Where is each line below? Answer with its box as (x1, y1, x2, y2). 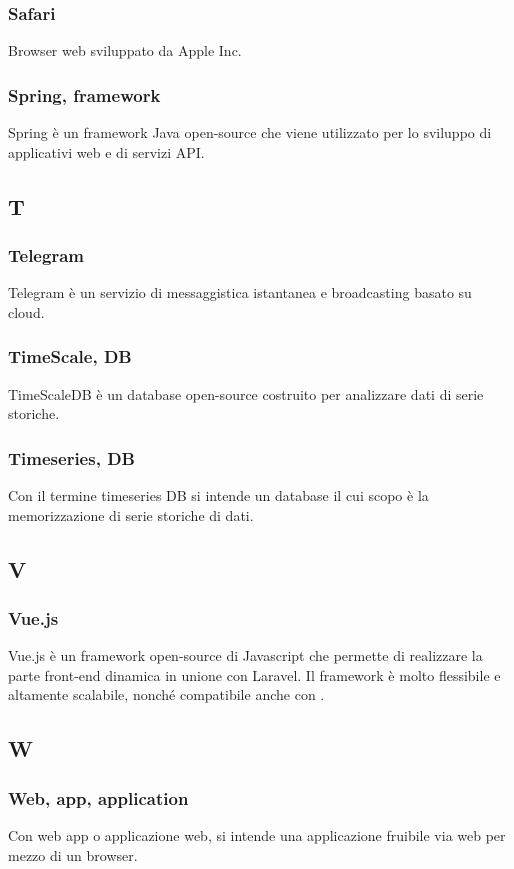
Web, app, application (8, 785, 189, 810)
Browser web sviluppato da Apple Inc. (8, 40, 242, 61)
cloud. (8, 301, 45, 322)
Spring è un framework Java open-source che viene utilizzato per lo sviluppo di (8, 122, 492, 143)
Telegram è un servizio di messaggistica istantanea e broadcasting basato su (8, 282, 472, 303)
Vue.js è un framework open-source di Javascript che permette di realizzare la (8, 645, 483, 666)
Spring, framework (8, 82, 161, 107)
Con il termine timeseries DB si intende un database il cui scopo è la (8, 485, 429, 506)
